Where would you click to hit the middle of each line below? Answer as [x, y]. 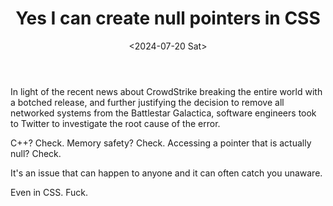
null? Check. [36, 153]
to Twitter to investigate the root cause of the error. [115, 123]
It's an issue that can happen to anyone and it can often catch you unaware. [166, 173]
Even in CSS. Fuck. [49, 192]
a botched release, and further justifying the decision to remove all [147, 102]
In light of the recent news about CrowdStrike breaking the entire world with [166, 91]
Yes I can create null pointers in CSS [168, 18]
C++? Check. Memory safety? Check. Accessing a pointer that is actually [161, 143]
